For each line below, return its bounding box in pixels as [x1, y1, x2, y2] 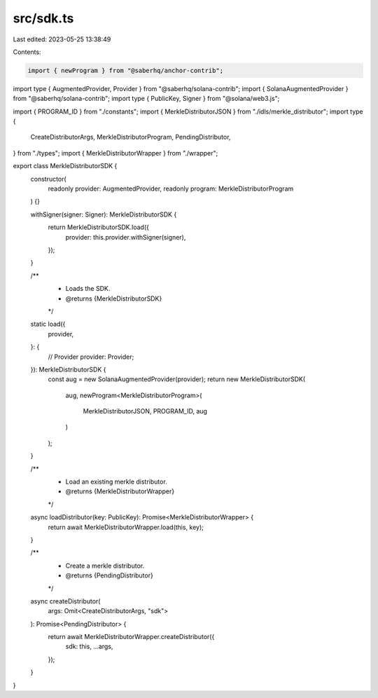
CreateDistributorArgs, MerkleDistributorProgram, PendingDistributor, [30, 133, 231, 142]
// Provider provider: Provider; [48, 353, 134, 361]
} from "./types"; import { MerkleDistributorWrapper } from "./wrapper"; [13, 149, 218, 157]
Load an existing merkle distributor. [65, 477, 167, 486]
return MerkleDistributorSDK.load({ [48, 223, 150, 231]
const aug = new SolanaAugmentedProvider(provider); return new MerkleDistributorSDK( [48, 375, 306, 383]
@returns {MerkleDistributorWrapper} [65, 487, 175, 495]
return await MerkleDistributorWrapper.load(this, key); [48, 523, 204, 531]
